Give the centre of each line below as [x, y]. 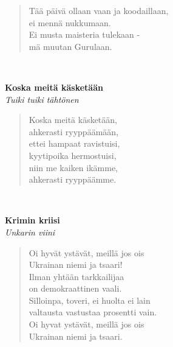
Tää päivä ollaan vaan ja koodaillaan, [99, 10]
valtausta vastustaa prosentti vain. [93, 312]
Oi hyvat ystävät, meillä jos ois [86, 324]
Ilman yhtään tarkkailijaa [76, 276]
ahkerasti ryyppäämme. [73, 179]
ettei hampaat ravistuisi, [74, 143]
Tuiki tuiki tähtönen [42, 99]
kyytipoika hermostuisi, [73, 155]
